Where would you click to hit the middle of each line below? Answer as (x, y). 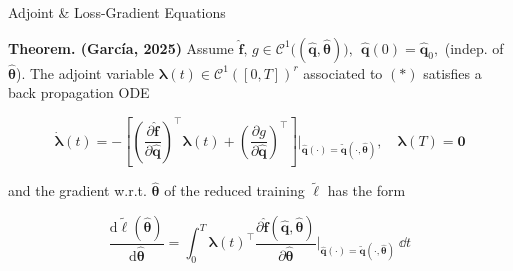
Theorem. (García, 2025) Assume (121, 47)
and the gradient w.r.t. (77, 190)
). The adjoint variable (85, 72)
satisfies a (452, 72)
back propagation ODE (79, 92)
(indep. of (474, 47)
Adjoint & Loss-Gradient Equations (117, 12)
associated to (343, 72)
